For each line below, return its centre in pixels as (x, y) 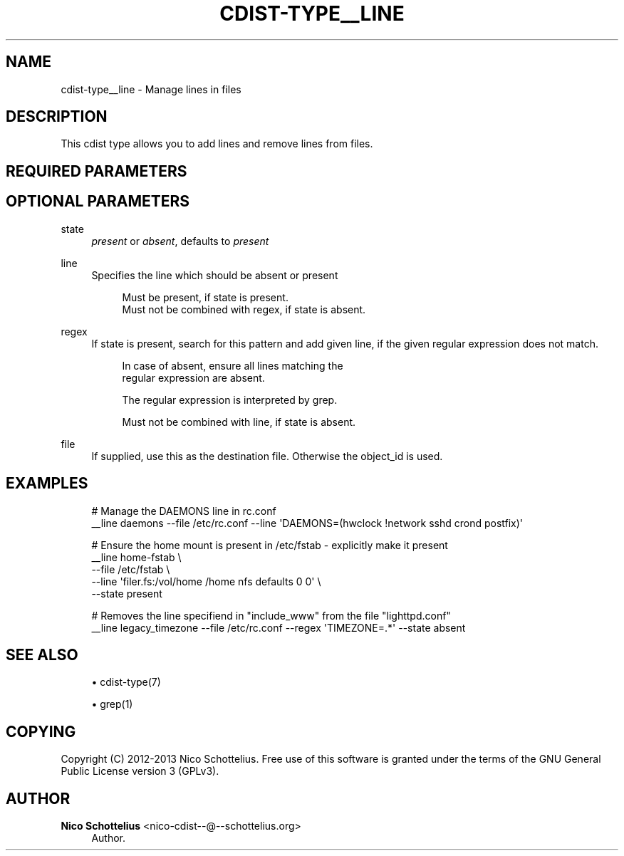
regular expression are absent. (193, 377)
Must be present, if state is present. (205, 297)
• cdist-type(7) (126, 682)
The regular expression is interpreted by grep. (230, 400)
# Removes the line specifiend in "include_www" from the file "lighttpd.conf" (271, 615)
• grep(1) (112, 704)
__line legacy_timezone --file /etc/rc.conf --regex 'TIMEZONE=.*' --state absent (279, 627)
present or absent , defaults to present (180, 241)
